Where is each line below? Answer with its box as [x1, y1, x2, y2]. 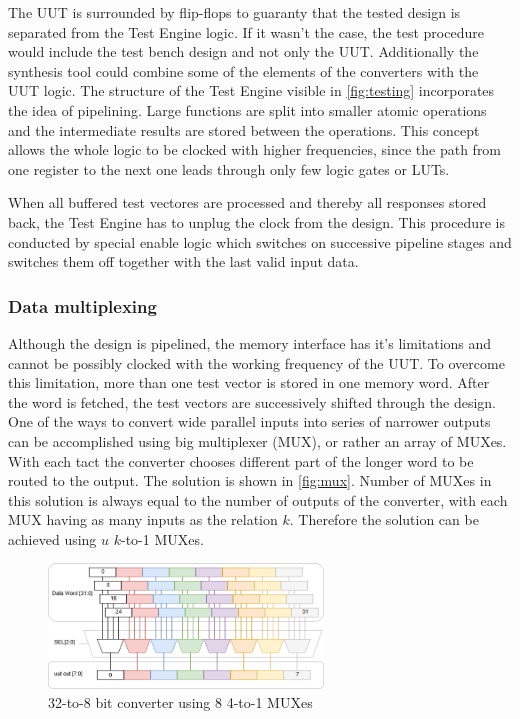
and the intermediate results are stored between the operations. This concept [8, 119, 480, 140]
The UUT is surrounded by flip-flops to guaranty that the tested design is [8, 2, 461, 22]
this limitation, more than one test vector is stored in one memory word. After [8, 372, 490, 393]
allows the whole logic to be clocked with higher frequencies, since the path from [8, 139, 502, 160]
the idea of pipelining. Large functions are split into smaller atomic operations [8, 99, 487, 120]
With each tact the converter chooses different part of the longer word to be [8, 450, 474, 471]
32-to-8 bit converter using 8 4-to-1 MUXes [48, 692, 313, 713]
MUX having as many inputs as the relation [8, 509, 278, 530]
